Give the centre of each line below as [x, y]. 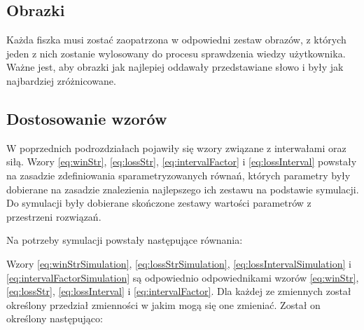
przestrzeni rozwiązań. [54, 216]
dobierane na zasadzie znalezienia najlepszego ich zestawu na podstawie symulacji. [183, 189]
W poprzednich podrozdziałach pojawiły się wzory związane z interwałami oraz [176, 147]
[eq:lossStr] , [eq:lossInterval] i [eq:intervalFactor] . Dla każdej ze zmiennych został [179, 291]
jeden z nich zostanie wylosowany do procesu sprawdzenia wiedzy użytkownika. [176, 53]
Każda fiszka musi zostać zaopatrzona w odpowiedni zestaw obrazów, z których [176, 40]
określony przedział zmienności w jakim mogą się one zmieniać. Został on [163, 304]
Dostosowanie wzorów [87, 118]
